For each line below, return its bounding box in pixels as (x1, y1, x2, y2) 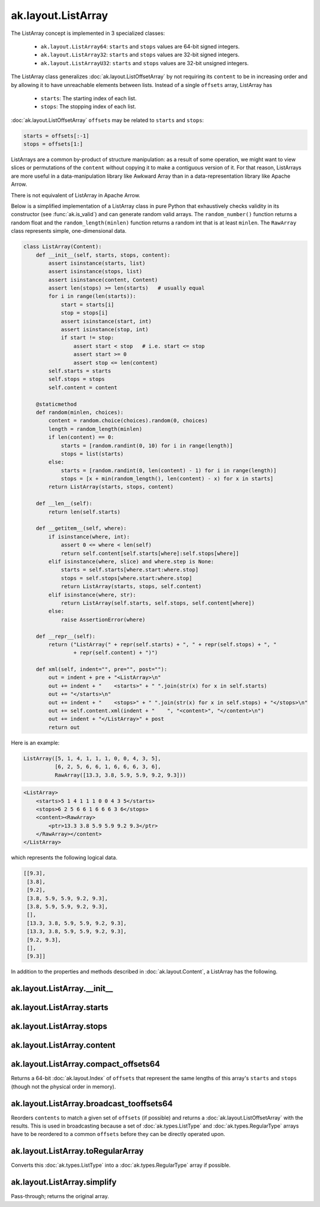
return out (48, 724, 80, 731)
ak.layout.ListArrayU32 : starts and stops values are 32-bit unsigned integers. (40, 59, 249, 66)
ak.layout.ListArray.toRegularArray (11, 1146, 144, 1156)
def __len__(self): (36, 500, 93, 507)
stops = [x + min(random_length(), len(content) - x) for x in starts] (60, 476, 274, 482)
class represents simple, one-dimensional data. (11, 227, 127, 235)
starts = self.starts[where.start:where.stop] (60, 566, 199, 573)
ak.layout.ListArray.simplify (11, 1177, 117, 1187)
